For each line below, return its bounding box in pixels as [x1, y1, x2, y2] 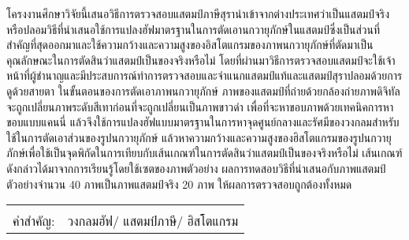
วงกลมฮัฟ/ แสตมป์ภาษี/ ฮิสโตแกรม [67, 212, 239, 231]
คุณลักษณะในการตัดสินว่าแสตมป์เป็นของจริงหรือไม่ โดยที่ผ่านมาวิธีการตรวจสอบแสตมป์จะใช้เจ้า [6, 51, 396, 68]
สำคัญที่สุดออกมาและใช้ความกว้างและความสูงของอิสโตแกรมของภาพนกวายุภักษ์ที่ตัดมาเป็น [6, 36, 374, 53]
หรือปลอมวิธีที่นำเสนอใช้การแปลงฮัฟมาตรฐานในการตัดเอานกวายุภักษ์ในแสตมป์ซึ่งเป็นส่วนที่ [6, 21, 381, 37]
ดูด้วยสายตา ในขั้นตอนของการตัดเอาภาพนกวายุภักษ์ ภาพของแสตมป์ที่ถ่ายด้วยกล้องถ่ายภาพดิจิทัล [6, 82, 400, 99]
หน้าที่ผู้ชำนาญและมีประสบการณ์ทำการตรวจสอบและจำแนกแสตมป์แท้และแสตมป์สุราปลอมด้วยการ [6, 67, 403, 84]
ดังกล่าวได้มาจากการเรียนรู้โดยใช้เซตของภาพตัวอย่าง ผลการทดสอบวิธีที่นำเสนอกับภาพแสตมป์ [6, 159, 386, 176]
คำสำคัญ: [13, 212, 55, 231]
